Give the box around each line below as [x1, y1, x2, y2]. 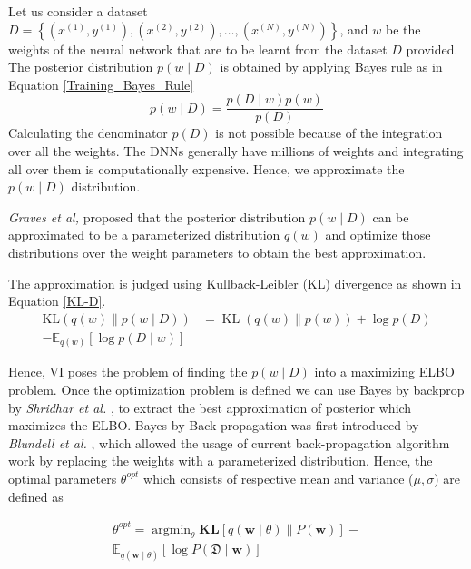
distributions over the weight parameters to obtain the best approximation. [8, 243, 427, 261]
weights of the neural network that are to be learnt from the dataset [8, 39, 388, 58]
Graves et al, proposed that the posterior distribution [8, 207, 306, 226]
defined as [8, 486, 64, 505]
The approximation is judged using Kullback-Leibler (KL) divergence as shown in [8, 273, 462, 292]
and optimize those [325, 225, 431, 244]
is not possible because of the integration [215, 123, 443, 142]
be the [386, 19, 421, 38]
